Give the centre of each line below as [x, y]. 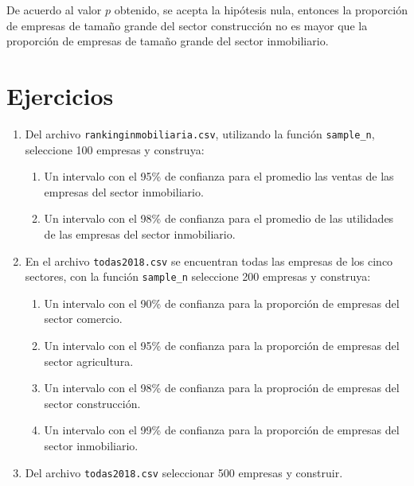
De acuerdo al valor [54, 10]
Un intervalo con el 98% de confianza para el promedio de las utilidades [219, 218]
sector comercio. [83, 319]
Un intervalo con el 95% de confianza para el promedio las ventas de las [219, 176]
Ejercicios [60, 95]
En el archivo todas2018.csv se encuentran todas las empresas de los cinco [209, 260]
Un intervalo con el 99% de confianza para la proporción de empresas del [222, 430]
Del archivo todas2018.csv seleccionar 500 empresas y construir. [184, 472]
